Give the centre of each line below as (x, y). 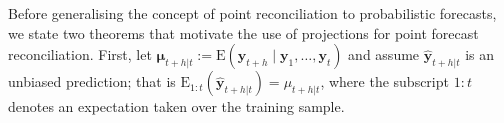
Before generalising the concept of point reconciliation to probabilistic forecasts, (252, 13)
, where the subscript (384, 81)
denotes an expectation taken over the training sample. (176, 106)
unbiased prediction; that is (92, 81)
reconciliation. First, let (80, 54)
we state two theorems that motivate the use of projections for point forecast (243, 32)
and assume (384, 54)
